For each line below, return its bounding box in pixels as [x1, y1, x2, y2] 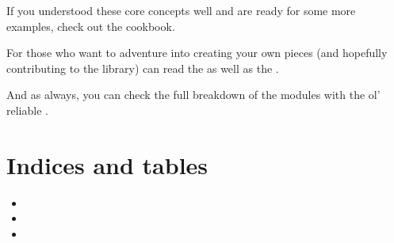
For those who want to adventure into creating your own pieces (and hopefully [6, 44, 388, 61]
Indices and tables [6, 148, 208, 180]
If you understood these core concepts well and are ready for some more [6, 2, 356, 18]
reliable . [6, 101, 48, 118]
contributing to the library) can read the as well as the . [6, 59, 279, 76]
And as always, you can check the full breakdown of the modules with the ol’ [6, 86, 381, 103]
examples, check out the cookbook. [6, 17, 175, 34]
